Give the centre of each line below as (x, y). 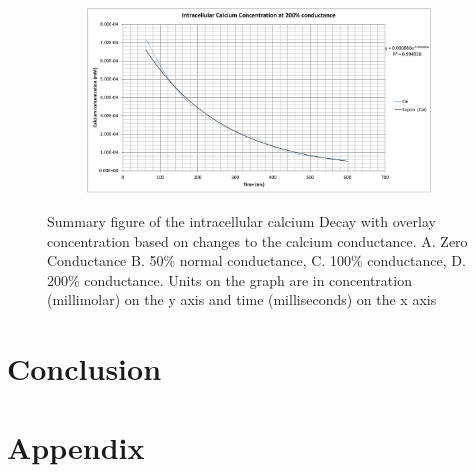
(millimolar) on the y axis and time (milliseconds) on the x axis (242, 299)
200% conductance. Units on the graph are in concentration (229, 279)
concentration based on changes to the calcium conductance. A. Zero (257, 240)
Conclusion (84, 368)
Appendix (76, 446)
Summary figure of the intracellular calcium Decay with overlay (241, 221)
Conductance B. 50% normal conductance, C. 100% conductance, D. (256, 260)
